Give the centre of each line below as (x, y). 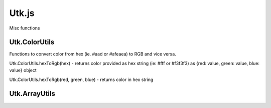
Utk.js (22, 13)
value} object (23, 70)
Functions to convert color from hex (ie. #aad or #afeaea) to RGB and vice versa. (93, 54)
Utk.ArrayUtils (32, 94)
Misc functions (25, 28)
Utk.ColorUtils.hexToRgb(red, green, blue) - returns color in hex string (81, 79)
